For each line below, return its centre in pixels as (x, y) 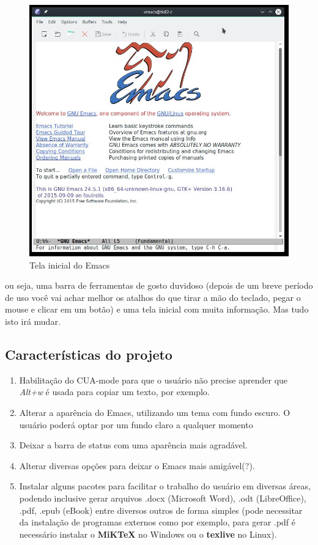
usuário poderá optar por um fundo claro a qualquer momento (136, 424)
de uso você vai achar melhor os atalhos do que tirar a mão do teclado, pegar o (153, 297)
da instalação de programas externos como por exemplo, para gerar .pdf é (157, 522)
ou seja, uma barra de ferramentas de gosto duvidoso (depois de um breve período (159, 285)
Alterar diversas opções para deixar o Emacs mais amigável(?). (137, 465)
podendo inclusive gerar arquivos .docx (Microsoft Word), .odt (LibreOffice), (163, 498)
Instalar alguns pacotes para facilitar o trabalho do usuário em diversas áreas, (165, 486)
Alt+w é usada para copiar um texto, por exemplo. (114, 392)
